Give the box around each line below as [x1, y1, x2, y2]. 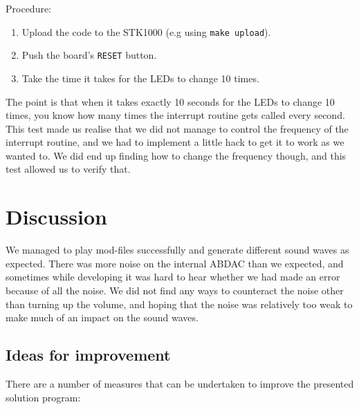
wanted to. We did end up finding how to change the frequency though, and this [6, 148, 347, 162]
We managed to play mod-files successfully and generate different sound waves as [6, 242, 349, 257]
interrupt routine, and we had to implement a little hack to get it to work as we [6, 135, 344, 149]
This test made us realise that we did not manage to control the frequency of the [6, 121, 349, 135]
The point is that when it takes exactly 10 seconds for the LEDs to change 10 [6, 94, 335, 108]
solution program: [6, 390, 81, 404]
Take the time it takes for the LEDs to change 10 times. [21, 70, 259, 85]
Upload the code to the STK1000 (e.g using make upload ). [21, 24, 271, 39]
